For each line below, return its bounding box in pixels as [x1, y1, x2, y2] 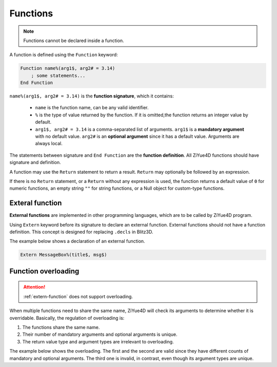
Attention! [23, 284, 46, 290]
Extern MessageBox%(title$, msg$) [20, 252, 107, 258]
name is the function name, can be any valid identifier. [35, 105, 149, 111]
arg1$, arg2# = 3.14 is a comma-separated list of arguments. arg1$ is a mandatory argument [35, 126, 245, 132]
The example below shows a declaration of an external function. [9, 238, 146, 244]
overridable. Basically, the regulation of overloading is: [9, 315, 125, 321]
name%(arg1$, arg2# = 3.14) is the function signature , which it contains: [9, 93, 174, 99]
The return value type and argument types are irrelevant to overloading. [22, 338, 174, 344]
